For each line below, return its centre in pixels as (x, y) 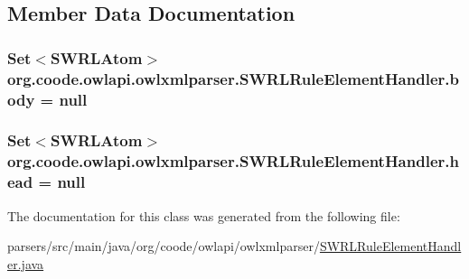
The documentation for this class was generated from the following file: (204, 215)
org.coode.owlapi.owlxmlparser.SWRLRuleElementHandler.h (233, 161)
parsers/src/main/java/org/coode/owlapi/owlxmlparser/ (164, 246)
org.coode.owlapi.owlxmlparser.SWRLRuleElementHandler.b (233, 78)
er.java (26, 263)
